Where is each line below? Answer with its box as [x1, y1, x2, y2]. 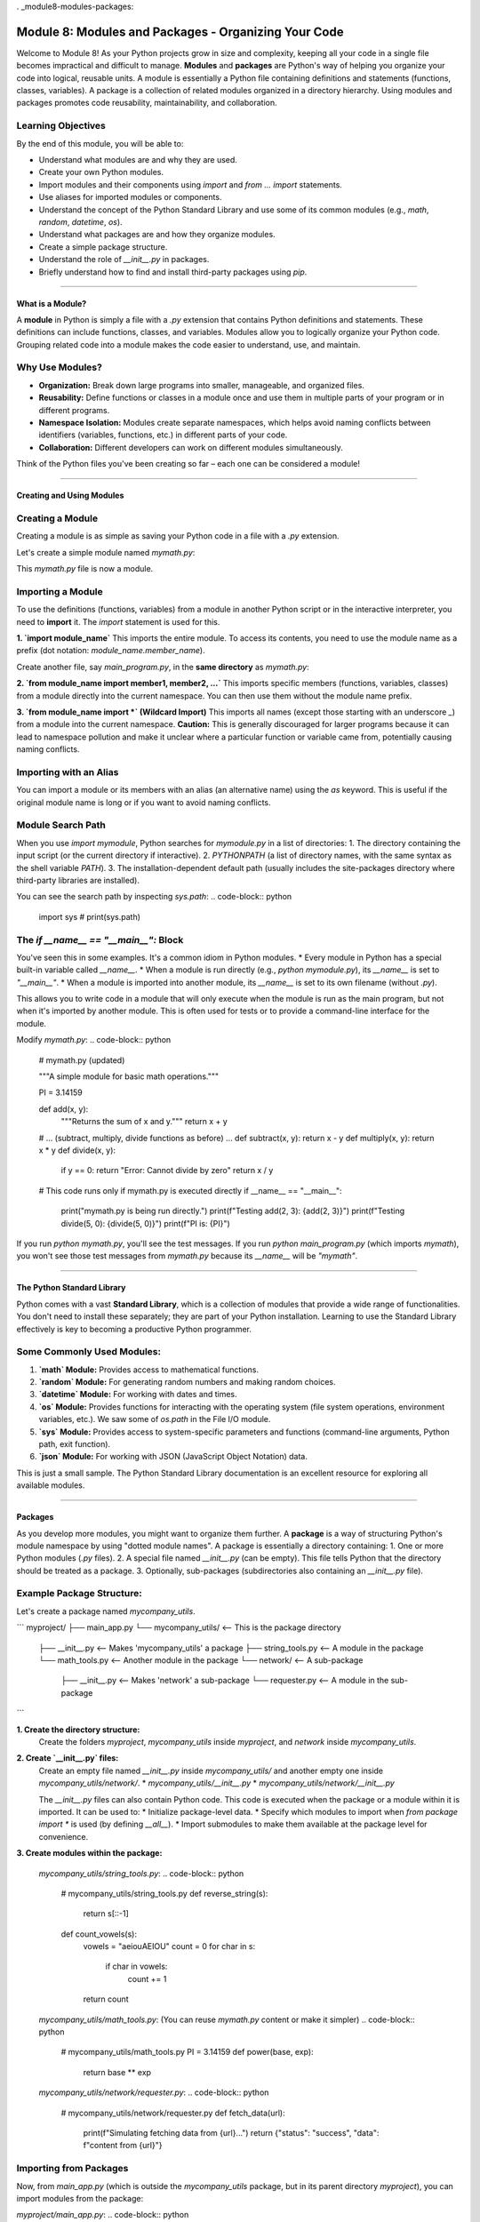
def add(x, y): [38, 1103, 89, 1115]
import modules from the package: [16, 2193, 144, 2203]
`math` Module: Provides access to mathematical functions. [38, 1364, 260, 1375]
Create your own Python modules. [38, 167, 164, 178]
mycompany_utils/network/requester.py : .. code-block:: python [38, 2087, 269, 2098]
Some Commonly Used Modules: [16, 1346, 162, 1358]
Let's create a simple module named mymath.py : [16, 547, 196, 557]
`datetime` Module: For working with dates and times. [38, 1389, 237, 1400]
